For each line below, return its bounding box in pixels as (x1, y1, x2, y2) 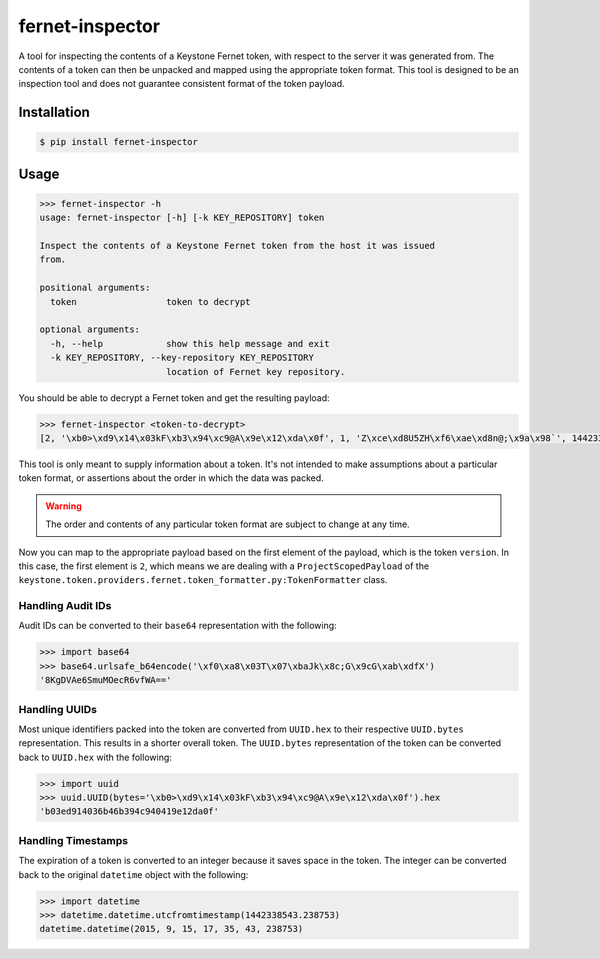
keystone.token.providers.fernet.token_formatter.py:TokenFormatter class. (18, 574, 388, 586)
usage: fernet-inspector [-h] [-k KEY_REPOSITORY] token (39, 212, 325, 224)
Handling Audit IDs (18, 599, 112, 613)
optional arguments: (39, 324, 140, 335)
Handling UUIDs (18, 702, 97, 716)
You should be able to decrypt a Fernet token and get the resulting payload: (18, 391, 330, 404)
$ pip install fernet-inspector (39, 136, 199, 148)
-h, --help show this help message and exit (50, 338, 330, 349)
